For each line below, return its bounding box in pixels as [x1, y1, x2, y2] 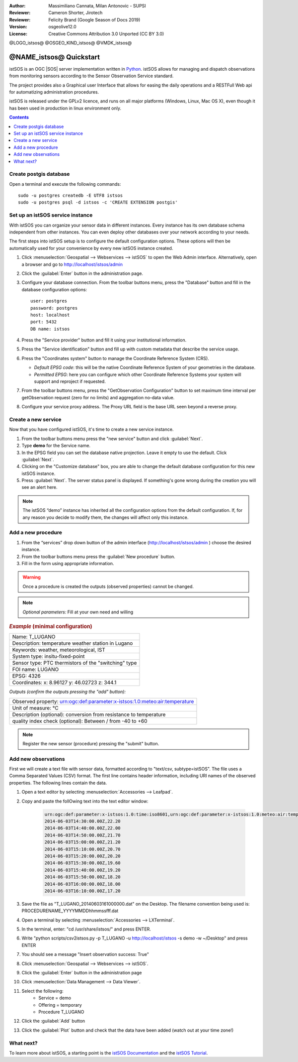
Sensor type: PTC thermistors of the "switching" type [12, 660, 137, 667]
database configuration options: [21, 286, 87, 292]
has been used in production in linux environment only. [9, 105, 122, 111]
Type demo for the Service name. [21, 443, 91, 449]
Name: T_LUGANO [12, 633, 56, 640]
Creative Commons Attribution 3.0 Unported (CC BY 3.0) [48, 30, 164, 37]
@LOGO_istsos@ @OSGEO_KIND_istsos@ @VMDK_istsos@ [9, 40, 132, 46]
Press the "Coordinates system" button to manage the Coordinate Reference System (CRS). [21, 355, 210, 361]
